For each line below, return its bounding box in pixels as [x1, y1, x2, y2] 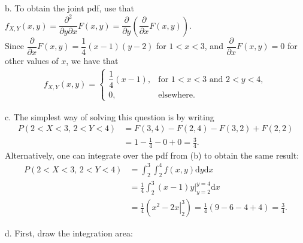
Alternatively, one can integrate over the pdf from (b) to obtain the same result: [5, 148, 299, 161]
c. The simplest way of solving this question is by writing [5, 110, 214, 123]
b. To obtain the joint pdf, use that [5, 2, 134, 14]
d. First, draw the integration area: [5, 227, 133, 239]
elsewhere [158, 90, 193, 99]
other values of [5, 54, 59, 66]
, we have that [66, 54, 119, 66]
